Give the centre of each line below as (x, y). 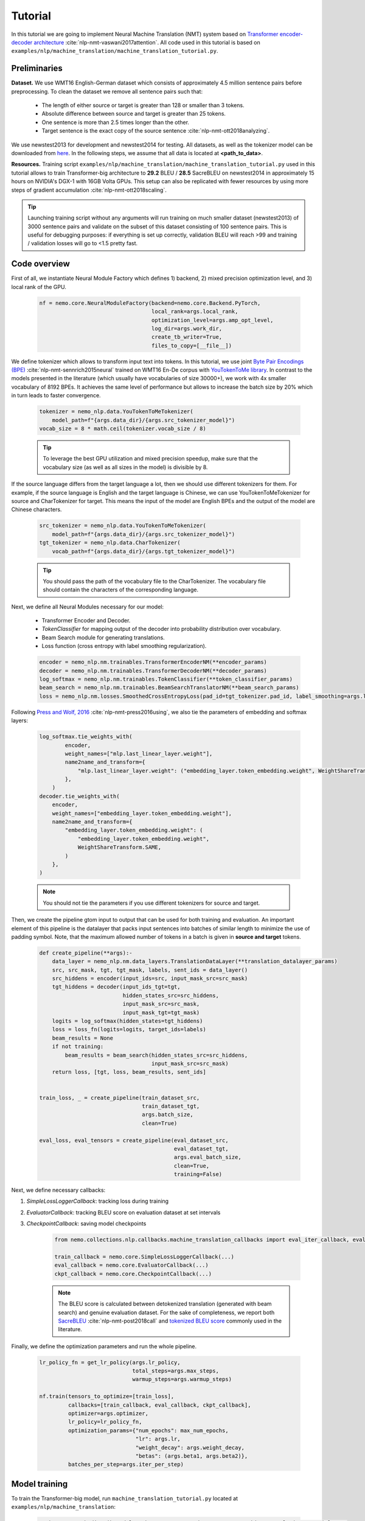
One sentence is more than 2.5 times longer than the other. (116, 122)
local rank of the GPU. (39, 287)
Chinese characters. (36, 510)
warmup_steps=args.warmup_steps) (182, 1379)
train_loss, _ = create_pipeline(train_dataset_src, (120, 1098)
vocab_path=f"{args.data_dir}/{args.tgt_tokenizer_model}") (144, 551)
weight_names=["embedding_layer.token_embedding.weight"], (142, 813)
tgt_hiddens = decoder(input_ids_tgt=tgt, (116, 987)
